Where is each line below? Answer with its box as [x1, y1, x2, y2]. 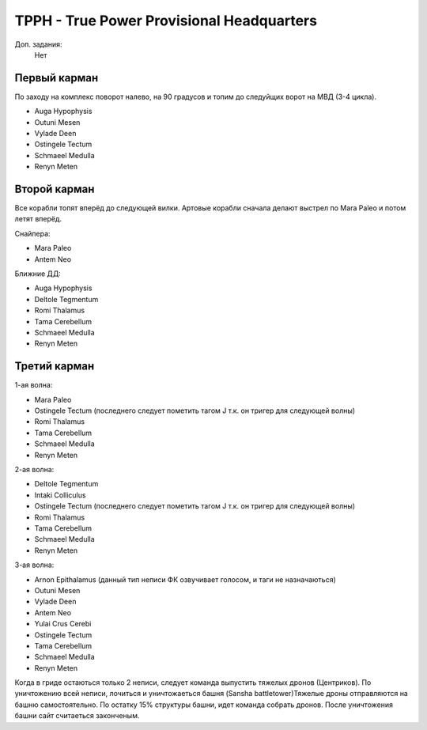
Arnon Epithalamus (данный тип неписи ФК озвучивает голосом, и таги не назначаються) [34, 574, 336, 584]
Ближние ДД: [14, 269, 61, 278]
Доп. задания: [14, 40, 62, 49]
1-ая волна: [14, 380, 53, 390]
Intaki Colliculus [34, 490, 86, 500]
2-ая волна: [14, 465, 55, 475]
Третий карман [14, 360, 95, 373]
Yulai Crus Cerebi [34, 619, 92, 629]
